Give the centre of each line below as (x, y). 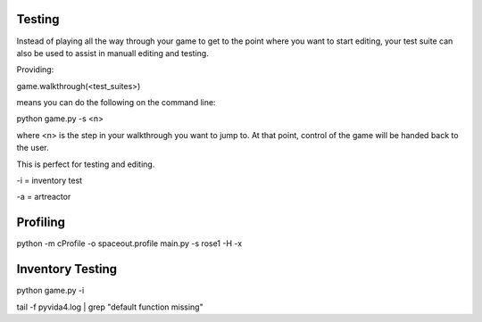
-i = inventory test (50, 181)
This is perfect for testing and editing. (86, 164)
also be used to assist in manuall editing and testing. (112, 53)
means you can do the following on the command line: (116, 103)
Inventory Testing (67, 269)
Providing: (35, 70)
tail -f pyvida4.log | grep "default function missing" (110, 307)
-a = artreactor (44, 197)
